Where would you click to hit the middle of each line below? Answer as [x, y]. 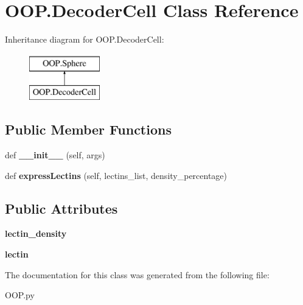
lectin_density [36, 233]
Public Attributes [61, 208]
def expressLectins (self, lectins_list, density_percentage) [116, 175]
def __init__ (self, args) [55, 155]
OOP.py [20, 295]
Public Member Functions [88, 129]
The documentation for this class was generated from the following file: [137, 274]
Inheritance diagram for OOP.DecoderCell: [85, 39]
